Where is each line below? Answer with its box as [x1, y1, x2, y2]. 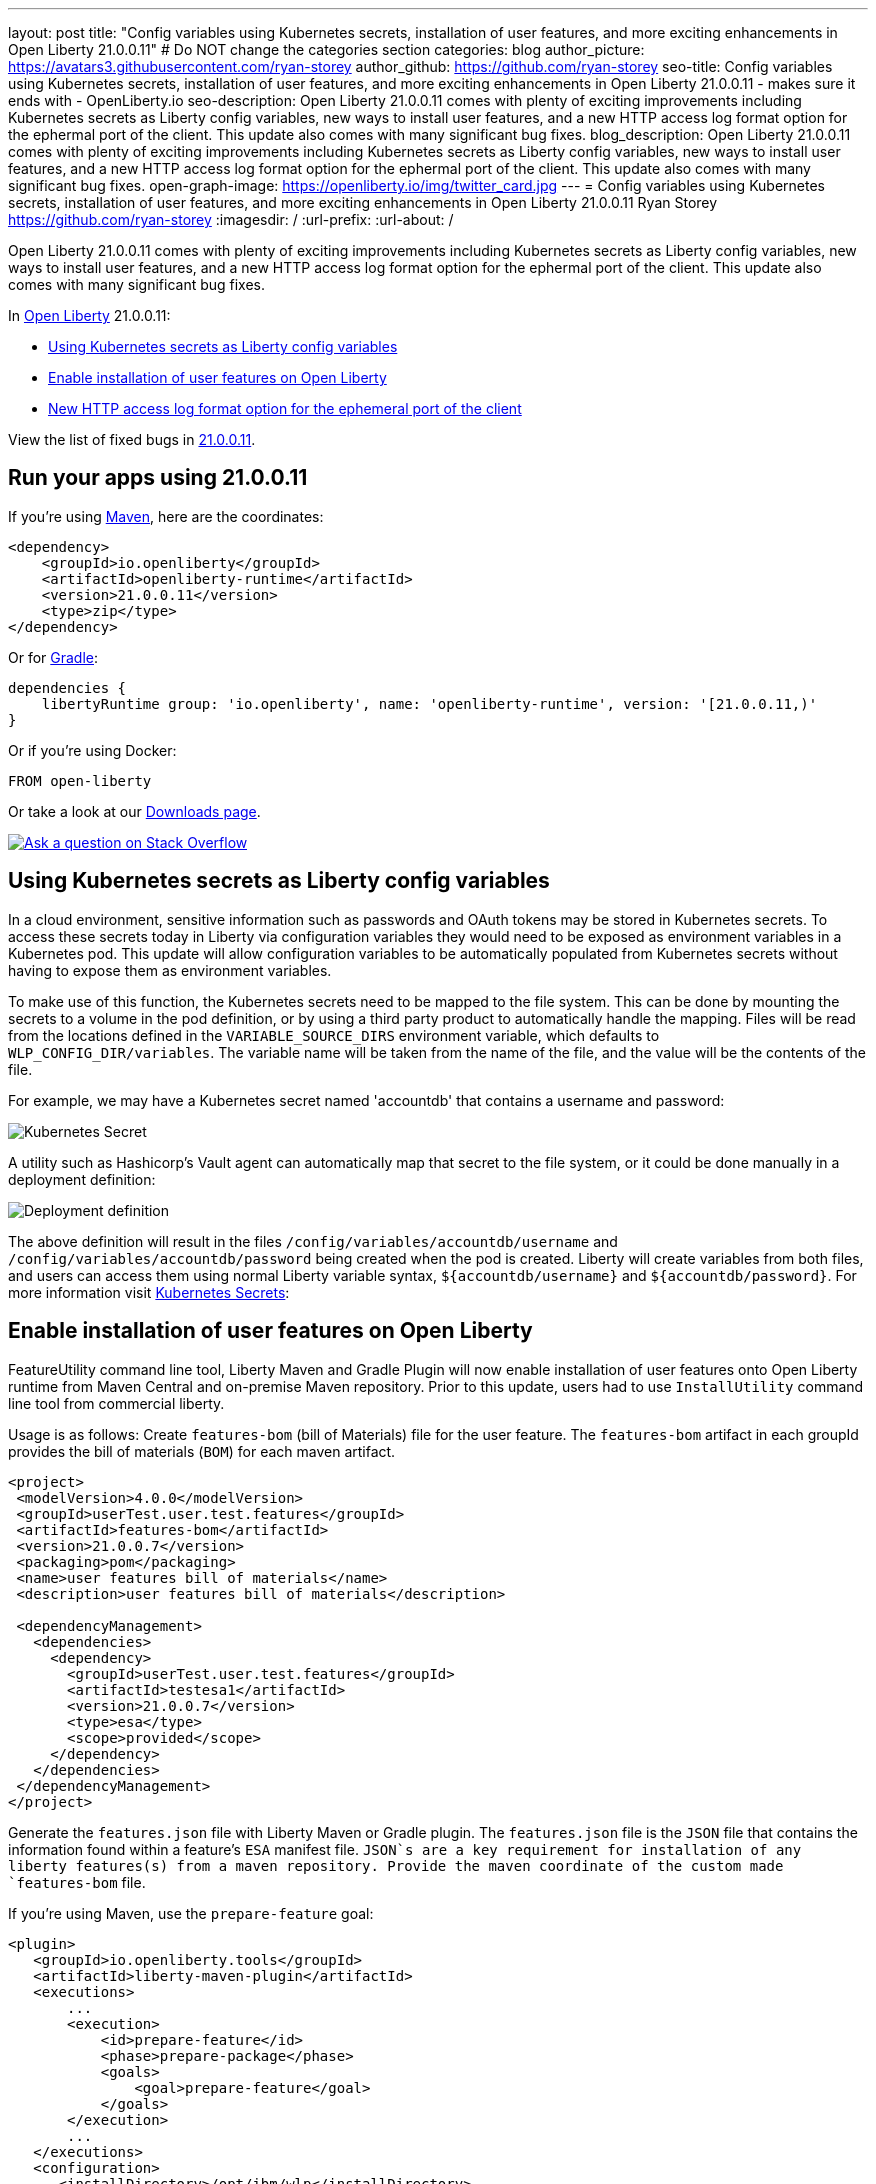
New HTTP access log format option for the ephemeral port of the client [48, 400, 522, 417]
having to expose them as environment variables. [8, 961, 332, 979]
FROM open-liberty [8, 772, 152, 789]
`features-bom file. [8, 1873, 146, 1891]
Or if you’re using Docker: [8, 741, 177, 759]
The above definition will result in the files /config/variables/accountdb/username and [8, 1232, 618, 1250]
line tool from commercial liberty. [8, 1394, 225, 1412]
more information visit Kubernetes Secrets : [8, 1283, 290, 1301]
